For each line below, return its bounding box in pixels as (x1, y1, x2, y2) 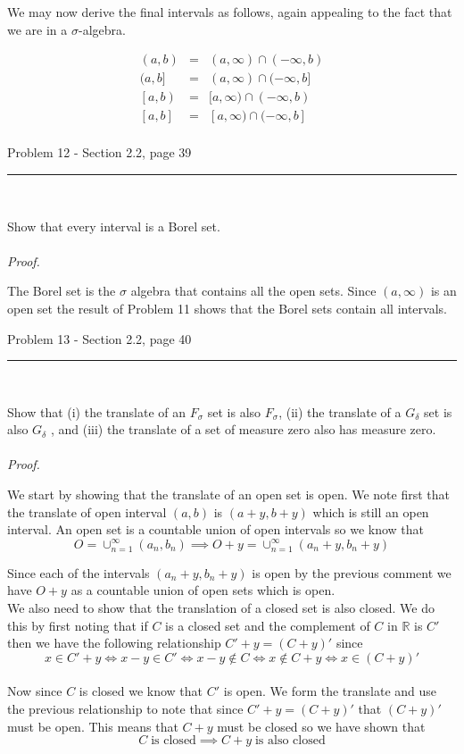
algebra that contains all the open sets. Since (130, 281, 377, 300)
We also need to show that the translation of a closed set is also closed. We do (7, 599, 435, 617)
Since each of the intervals (7, 563, 150, 582)
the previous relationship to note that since (7, 700, 244, 717)
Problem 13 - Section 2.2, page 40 (7, 329, 192, 348)
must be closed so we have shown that (217, 716, 426, 735)
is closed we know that (79, 682, 203, 700)
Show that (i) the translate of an (7, 402, 186, 421)
